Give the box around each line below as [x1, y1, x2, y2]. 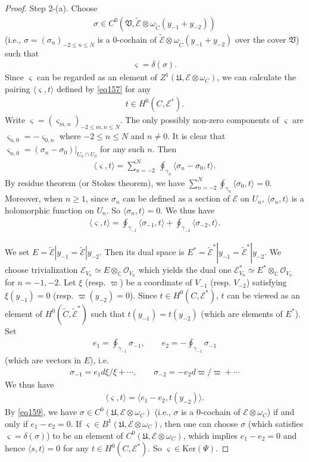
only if [5, 417, 28, 429]
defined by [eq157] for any [57, 82, 151, 95]
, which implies [183, 429, 238, 441]
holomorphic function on [5, 203, 94, 216]
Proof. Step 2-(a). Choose [5, 2, 98, 14]
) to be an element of [46, 429, 123, 441]
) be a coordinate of [120, 276, 192, 288]
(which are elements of [201, 307, 283, 319]
